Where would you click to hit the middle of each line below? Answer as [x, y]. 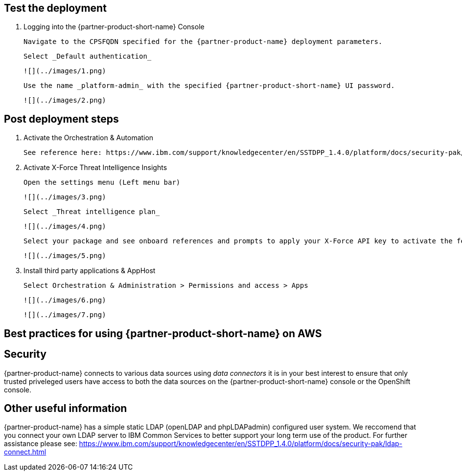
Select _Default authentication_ [88, 56]
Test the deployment [55, 8]
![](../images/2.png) [65, 100]
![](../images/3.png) [65, 197]
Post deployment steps [61, 119]
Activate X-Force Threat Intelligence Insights [95, 168]
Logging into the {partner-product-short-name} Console [114, 27]
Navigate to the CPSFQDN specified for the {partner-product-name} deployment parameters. [203, 42]
